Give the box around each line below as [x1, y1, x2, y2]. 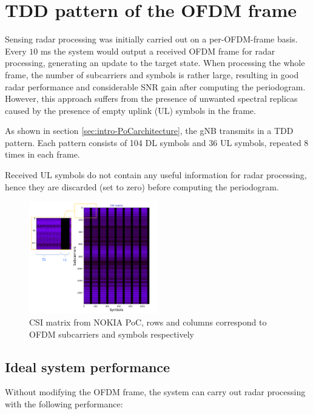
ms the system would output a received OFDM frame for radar [40, 44, 275, 57]
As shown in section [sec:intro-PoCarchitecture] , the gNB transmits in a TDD [5, 124, 294, 137]
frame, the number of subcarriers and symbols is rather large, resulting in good [5, 68, 299, 81]
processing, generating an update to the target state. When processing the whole [5, 56, 305, 69]
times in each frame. [5, 148, 80, 161]
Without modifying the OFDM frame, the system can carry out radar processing [5, 386, 306, 398]
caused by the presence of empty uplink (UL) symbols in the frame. [5, 104, 256, 116]
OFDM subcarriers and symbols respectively [29, 327, 194, 340]
